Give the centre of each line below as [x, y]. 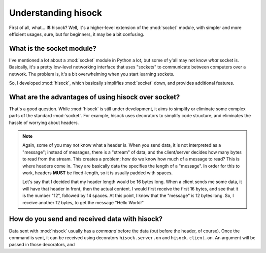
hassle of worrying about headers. [44, 123]
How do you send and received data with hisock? [86, 219]
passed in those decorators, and [42, 245]
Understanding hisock [55, 13]
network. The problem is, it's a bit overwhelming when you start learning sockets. [92, 74]
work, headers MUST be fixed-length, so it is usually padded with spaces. [98, 173]
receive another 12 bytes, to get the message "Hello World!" [83, 202]
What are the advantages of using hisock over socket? [94, 97]
